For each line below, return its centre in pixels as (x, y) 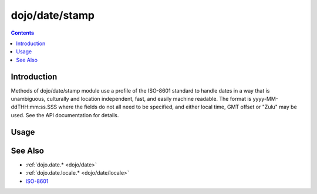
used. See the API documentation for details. (65, 115)
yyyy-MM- (266, 99)
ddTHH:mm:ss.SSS (34, 107)
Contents (23, 33)
